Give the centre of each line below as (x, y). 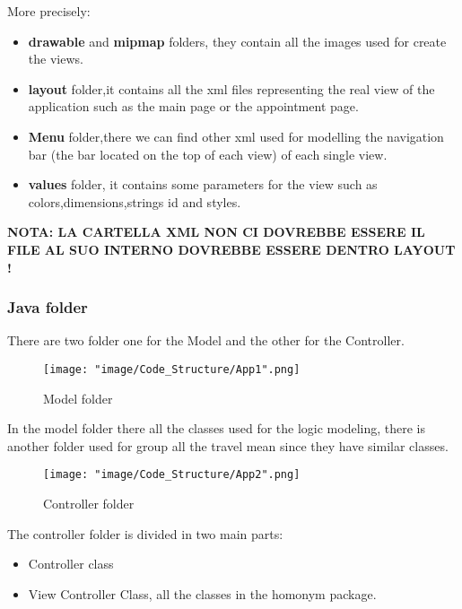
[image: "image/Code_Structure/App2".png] (172, 475)
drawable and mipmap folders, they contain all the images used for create (237, 41)
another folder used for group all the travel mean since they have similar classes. (228, 445)
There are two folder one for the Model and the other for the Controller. (206, 340)
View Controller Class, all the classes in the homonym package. (202, 593)
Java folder (48, 307)
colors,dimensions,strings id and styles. (135, 201)
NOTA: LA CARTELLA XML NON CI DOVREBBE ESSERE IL (216, 232)
